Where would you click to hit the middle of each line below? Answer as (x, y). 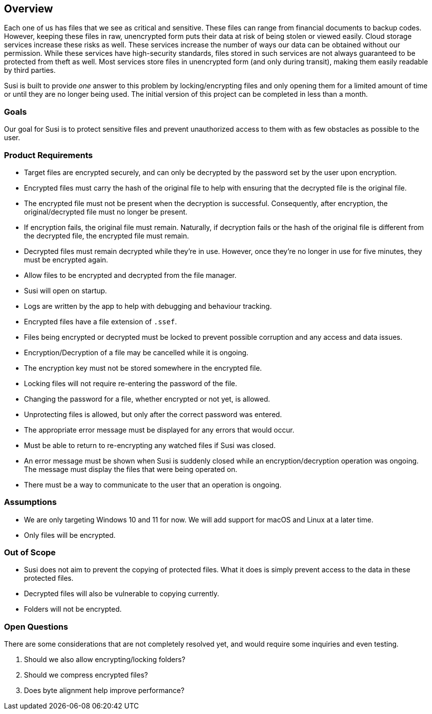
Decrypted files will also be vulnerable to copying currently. (122, 594)
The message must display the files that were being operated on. (131, 469)
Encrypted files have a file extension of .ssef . (101, 321)
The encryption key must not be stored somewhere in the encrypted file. (143, 368)
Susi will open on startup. (66, 290)
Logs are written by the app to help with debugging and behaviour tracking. (148, 306)
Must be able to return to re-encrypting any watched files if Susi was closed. (150, 445)
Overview (29, 9)
